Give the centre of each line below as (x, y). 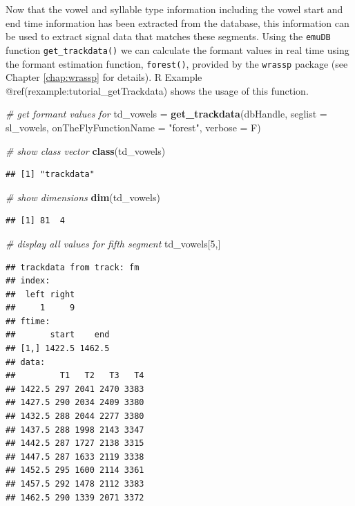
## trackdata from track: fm (73, 267)
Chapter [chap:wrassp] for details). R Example (104, 77)
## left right (40, 294)
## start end (58, 335)
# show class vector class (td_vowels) (86, 150)
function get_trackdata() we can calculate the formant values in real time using (177, 49)
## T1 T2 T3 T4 (75, 376)
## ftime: (28, 321)
